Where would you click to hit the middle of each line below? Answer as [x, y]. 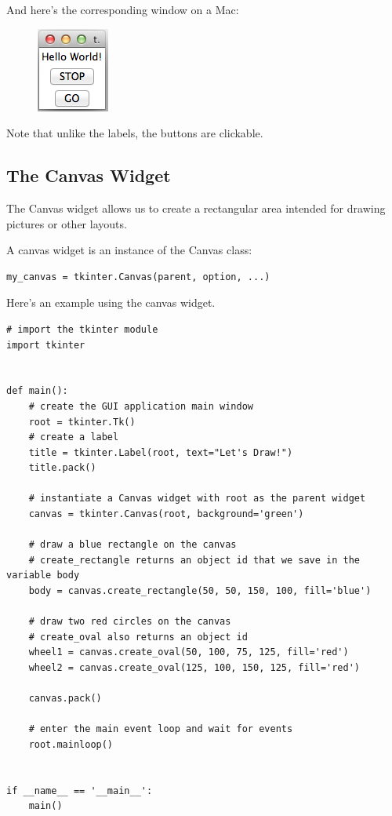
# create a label [74, 437]
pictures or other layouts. [67, 223]
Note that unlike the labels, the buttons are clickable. [135, 133]
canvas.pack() [65, 699]
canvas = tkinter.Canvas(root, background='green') [166, 514]
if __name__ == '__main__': [80, 790]
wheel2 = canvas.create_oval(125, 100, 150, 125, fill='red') [194, 668]
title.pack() [62, 468]
